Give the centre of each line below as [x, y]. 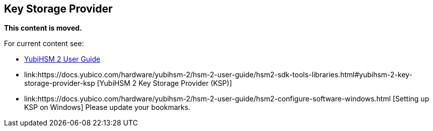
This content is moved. [43, 28]
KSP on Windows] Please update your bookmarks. [107, 107]
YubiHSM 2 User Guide [62, 59]
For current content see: [44, 44]
